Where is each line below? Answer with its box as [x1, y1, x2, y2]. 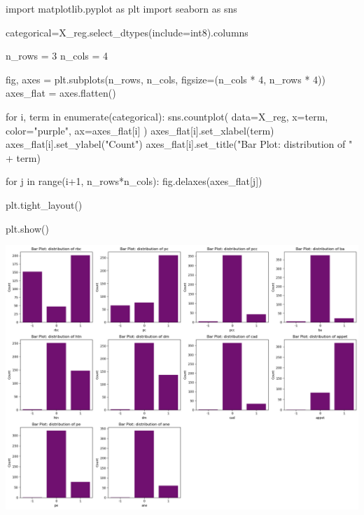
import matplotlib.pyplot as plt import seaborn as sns [6, 1, 237, 15]
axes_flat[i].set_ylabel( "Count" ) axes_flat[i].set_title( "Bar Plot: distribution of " [6, 137, 353, 151]
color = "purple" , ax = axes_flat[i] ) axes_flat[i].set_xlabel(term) [6, 123, 274, 137]
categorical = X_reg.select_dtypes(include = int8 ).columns [6, 25, 248, 39]
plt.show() [6, 221, 49, 235]
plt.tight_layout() [6, 197, 83, 212]
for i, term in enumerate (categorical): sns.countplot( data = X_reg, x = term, [6, 109, 328, 123]
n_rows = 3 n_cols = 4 [6, 48, 108, 63]
